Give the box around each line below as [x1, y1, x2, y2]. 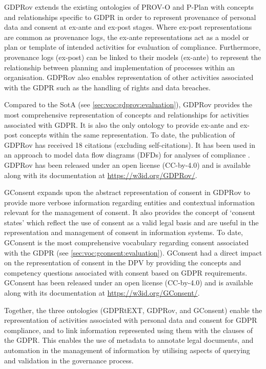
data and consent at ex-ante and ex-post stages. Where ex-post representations [4, 22, 252, 32]
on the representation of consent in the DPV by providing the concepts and [4, 257, 241, 268]
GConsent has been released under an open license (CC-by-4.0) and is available [4, 277, 253, 288]
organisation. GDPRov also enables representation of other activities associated [4, 72, 254, 83]
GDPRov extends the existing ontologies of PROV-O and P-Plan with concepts [4, 2, 254, 12]
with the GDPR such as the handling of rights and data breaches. [4, 82, 211, 92]
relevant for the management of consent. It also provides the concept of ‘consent [4, 207, 255, 218]
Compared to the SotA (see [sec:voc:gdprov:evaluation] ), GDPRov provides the [4, 99, 253, 110]
